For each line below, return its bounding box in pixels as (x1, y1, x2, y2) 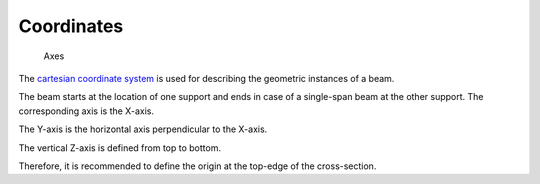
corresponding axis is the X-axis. (18, 105, 155, 117)
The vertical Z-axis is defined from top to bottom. (18, 141, 222, 154)
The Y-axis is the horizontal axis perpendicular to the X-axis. (18, 123, 268, 135)
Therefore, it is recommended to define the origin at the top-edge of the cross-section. (18, 160, 377, 172)
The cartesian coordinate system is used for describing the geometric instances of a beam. (18, 72, 395, 84)
